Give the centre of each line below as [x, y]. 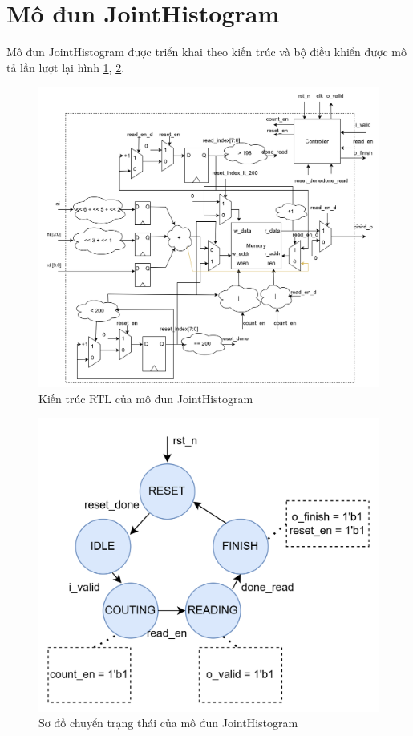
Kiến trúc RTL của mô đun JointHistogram [146, 398]
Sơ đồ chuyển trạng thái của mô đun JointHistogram [168, 723]
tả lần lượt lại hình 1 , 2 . [66, 67]
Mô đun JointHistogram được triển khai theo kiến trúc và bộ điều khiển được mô [206, 52]
